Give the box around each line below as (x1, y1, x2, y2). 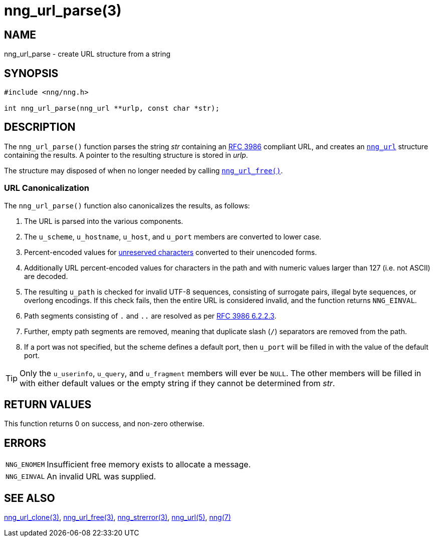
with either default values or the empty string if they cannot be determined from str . (20, 378, 335, 388)
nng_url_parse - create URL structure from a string (4, 50, 171, 59)
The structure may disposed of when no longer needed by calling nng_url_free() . (4, 166, 283, 175)
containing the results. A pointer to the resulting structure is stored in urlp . (4, 150, 248, 159)
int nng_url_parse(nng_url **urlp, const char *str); (4, 104, 220, 113)
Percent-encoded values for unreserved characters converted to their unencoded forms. (24, 247, 317, 256)
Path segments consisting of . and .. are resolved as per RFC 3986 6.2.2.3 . (24, 311, 277, 320)
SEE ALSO (4, 491, 55, 504)
